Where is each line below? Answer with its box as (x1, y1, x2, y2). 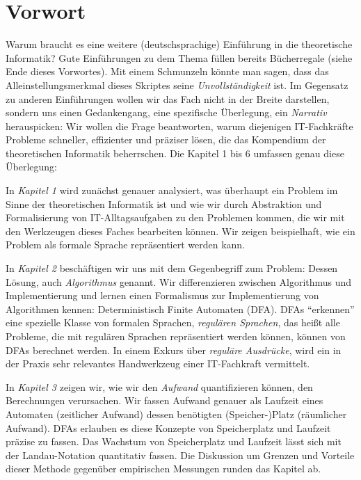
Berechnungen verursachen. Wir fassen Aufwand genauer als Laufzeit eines (6, 393, 323, 408)
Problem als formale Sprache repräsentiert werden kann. (6, 237, 246, 252)
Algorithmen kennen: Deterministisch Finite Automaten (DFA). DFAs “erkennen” (6, 301, 355, 316)
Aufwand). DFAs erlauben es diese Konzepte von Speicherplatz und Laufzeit (6, 420, 331, 435)
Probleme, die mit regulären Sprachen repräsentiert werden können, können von (6, 329, 346, 343)
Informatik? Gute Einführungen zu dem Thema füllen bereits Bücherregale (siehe (6, 50, 353, 65)
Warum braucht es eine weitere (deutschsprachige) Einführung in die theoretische (6, 37, 353, 51)
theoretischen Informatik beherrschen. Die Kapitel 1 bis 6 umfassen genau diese (6, 145, 344, 160)
